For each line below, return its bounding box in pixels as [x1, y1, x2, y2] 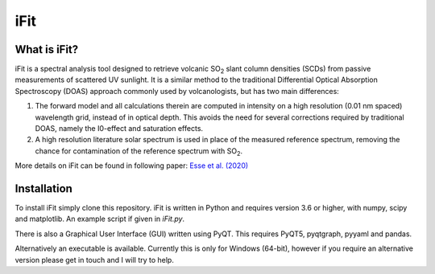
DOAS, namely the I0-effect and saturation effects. [35, 124, 204, 133]
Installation [14, 182, 72, 195]
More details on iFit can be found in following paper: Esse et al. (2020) [14, 161, 249, 170]
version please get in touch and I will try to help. [14, 255, 175, 264]
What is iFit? [14, 43, 79, 56]
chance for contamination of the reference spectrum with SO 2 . [35, 145, 243, 157]
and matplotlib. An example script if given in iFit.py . [14, 214, 185, 224]
